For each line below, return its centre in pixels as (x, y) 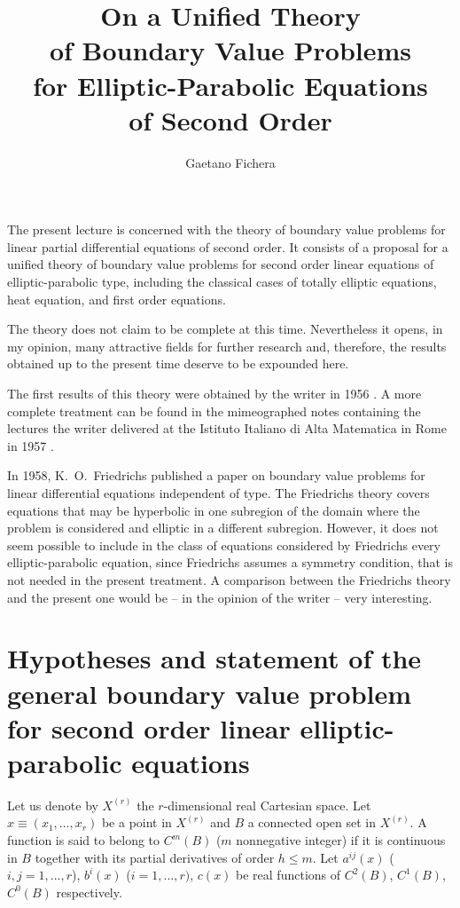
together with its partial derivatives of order (155, 857)
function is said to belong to (84, 840)
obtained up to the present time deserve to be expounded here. (178, 363)
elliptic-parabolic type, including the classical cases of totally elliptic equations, (222, 282)
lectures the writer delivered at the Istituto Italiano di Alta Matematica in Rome (227, 428)
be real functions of (288, 875)
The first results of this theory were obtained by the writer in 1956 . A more (214, 394)
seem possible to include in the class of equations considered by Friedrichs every (224, 545)
